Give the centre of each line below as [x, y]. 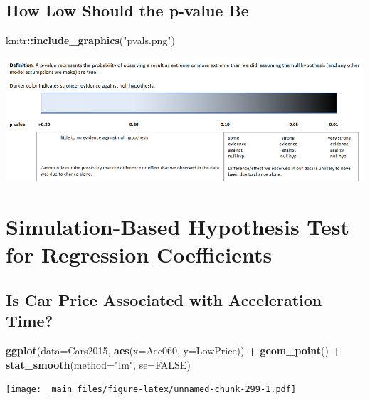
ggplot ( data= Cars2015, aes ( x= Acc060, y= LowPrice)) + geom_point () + [174, 350]
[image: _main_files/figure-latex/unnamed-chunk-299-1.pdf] [151, 390]
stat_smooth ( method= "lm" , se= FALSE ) [98, 364]
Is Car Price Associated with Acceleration [164, 299]
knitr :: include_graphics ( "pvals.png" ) [91, 40]
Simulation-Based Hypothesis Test [178, 226]
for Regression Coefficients [139, 254]
